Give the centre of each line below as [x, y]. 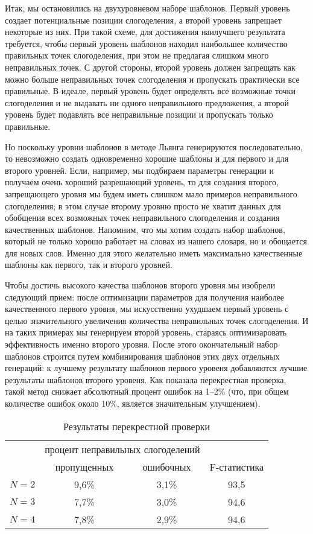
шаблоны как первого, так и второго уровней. [89, 265]
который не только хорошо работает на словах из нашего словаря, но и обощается [156, 241]
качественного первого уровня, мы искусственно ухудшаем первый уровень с [147, 309]
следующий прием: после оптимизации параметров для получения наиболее [145, 297]
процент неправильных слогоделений [122, 449]
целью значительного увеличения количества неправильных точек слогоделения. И [157, 320]
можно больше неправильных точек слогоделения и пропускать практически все [152, 79]
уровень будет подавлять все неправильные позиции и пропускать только [139, 114]
